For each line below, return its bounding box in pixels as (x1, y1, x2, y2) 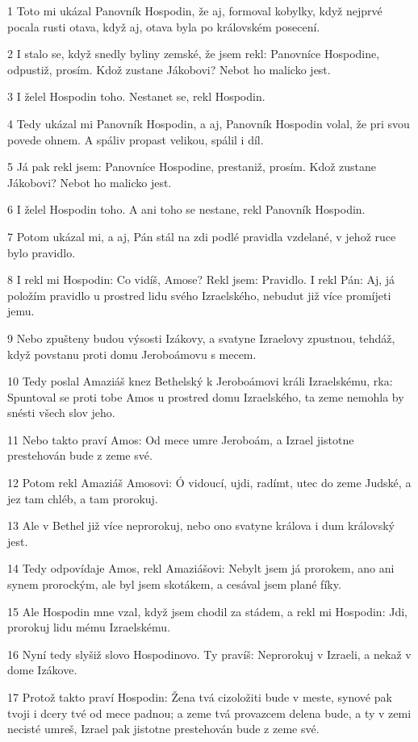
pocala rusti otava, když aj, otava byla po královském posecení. (7, 18, 320, 35)
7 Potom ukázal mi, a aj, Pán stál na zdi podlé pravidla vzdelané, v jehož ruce (7, 227, 396, 244)
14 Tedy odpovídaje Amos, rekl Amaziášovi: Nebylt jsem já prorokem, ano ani (7, 560, 395, 577)
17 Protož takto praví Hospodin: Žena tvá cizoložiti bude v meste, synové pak (7, 689, 392, 705)
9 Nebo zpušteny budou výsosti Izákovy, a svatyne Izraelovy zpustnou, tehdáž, (7, 329, 395, 346)
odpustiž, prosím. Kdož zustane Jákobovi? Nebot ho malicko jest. (7, 60, 331, 77)
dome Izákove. (7, 661, 77, 678)
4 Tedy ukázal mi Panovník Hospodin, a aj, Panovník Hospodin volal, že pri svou (7, 115, 410, 131)
